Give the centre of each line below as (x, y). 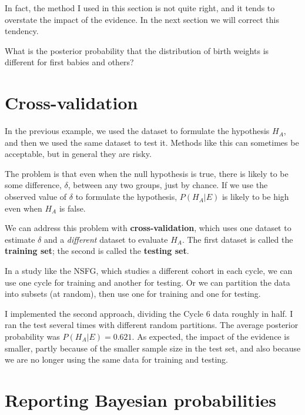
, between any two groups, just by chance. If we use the (168, 185)
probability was (32, 336)
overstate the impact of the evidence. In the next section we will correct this (142, 19)
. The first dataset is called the (237, 239)
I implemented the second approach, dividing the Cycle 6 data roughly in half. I (149, 313)
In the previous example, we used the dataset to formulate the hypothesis (137, 131)
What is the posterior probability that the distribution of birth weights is (137, 50)
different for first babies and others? (69, 62)
